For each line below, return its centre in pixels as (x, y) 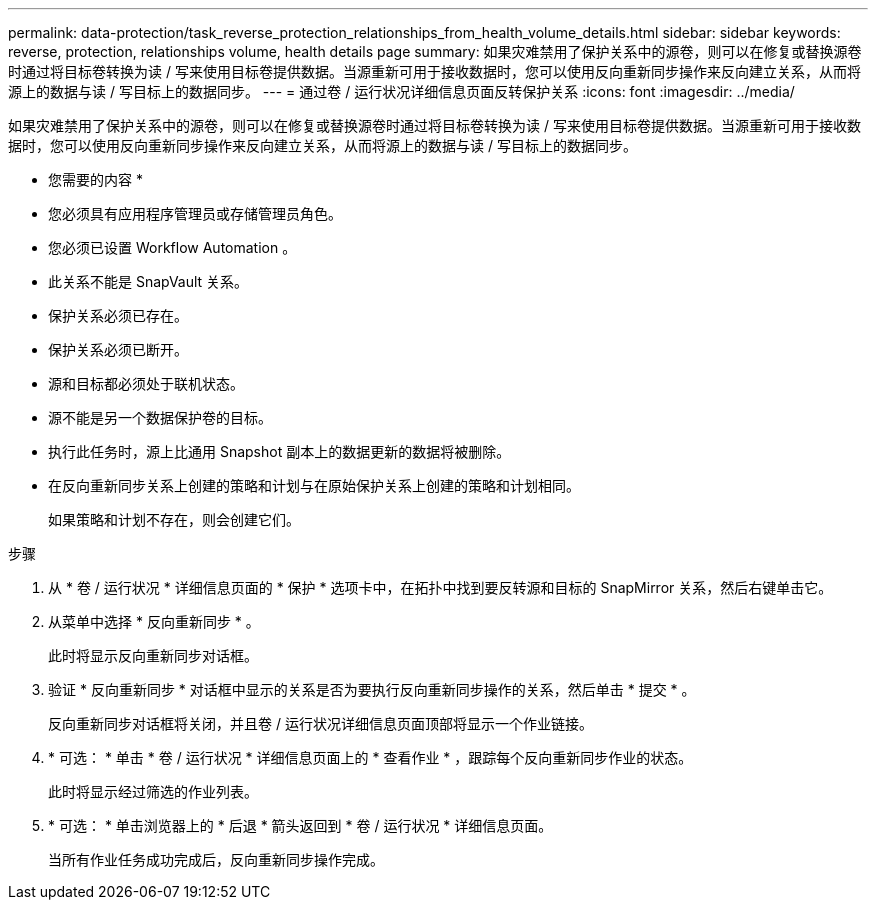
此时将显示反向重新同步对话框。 (153, 655)
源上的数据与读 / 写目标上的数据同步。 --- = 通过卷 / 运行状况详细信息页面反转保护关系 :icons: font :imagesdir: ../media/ (401, 91)
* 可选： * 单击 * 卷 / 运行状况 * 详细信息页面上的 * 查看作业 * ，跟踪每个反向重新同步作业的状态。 (370, 757)
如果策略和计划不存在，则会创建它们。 (174, 519)
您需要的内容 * (95, 179)
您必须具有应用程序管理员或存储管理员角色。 (195, 213)
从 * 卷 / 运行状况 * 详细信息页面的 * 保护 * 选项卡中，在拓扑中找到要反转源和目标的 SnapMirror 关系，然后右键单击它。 (440, 587)
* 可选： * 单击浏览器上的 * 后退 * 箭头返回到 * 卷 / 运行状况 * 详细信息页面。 (300, 825)
